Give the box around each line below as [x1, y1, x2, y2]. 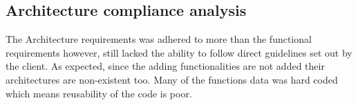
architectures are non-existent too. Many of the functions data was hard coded [6, 72, 338, 86]
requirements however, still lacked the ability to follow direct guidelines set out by [6, 45, 352, 59]
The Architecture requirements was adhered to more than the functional [6, 32, 312, 46]
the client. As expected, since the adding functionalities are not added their [6, 59, 325, 73]
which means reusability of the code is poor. [6, 86, 192, 100]
